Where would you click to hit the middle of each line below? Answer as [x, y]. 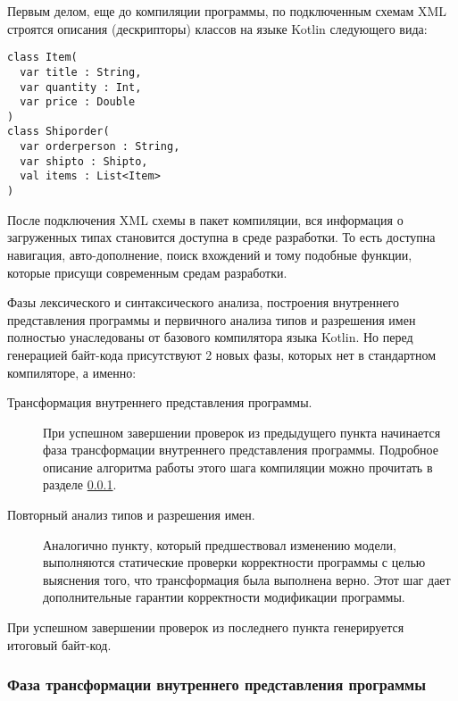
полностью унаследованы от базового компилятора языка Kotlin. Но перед [210, 337]
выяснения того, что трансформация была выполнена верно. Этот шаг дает [247, 579]
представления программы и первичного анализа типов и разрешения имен [212, 319]
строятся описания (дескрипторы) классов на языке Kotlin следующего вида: [217, 28]
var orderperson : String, [100, 147]
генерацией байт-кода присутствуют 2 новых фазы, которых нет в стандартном [222, 354]
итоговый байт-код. [59, 644]
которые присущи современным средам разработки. [147, 272]
